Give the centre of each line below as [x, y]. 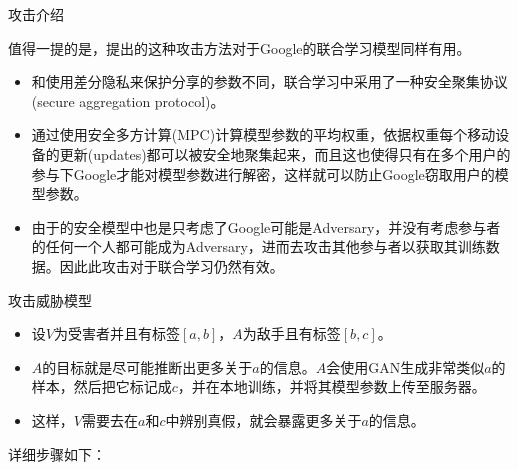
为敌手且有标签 [291, 333]
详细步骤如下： [57, 453]
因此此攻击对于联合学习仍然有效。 [171, 265]
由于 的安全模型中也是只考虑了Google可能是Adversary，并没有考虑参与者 [266, 226]
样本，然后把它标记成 [101, 386]
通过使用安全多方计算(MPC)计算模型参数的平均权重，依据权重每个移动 [263, 134]
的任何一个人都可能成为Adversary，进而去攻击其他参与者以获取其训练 [258, 246]
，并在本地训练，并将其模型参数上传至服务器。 [331, 386]
